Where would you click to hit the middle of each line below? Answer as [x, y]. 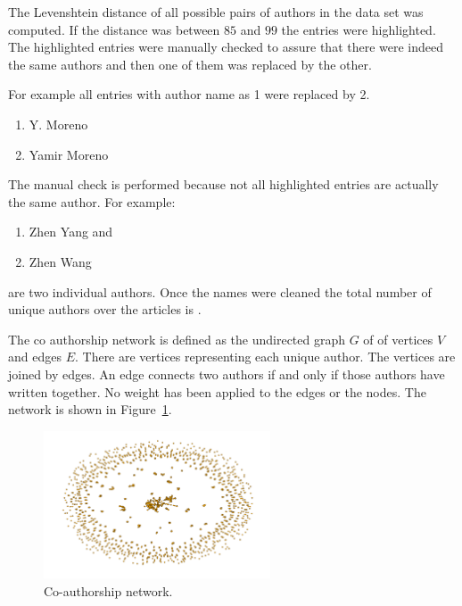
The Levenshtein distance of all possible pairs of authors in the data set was [216, 12]
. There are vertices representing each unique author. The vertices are [265, 357]
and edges [35, 357]
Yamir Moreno [69, 154]
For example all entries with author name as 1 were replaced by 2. [189, 94]
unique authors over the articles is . [105, 309]
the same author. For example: [92, 201]
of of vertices [398, 339]
